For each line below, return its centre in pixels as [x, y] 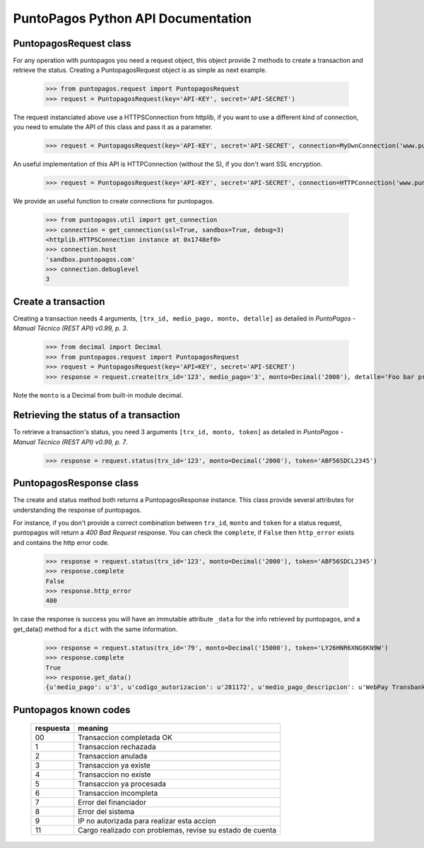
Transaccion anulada [113, 756]
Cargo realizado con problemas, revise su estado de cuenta [177, 830]
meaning [93, 729]
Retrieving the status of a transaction [96, 416]
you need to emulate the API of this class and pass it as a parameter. [113, 127]
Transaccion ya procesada [122, 784]
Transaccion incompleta [118, 793]
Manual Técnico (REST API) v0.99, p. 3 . [71, 328]
